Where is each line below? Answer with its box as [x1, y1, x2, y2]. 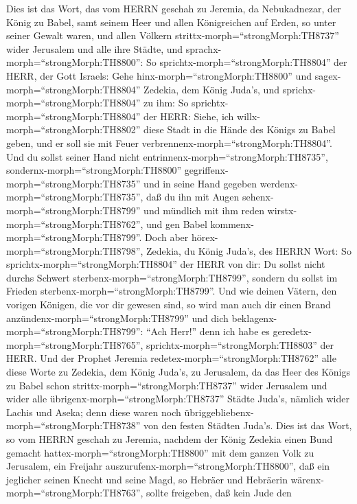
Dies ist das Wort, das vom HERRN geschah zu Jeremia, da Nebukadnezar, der [6, 1, 341, 15]
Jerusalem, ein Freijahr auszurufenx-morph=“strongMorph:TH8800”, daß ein [6, 459, 330, 473]
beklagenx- [231, 310, 277, 325]
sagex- [314, 68, 341, 82]
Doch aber [145, 230, 189, 244]
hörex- [191, 230, 218, 244]
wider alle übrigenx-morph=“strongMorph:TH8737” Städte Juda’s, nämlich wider [6, 391, 349, 406]
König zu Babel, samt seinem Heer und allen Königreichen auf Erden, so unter [6, 14, 336, 29]
